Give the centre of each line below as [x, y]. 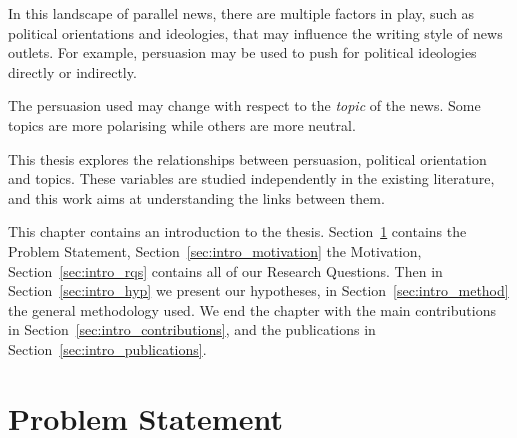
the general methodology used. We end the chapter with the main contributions [252, 309]
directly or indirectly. [72, 71]
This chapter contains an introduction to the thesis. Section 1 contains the [237, 231]
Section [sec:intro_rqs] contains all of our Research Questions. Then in [225, 270]
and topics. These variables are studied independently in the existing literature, [251, 178]
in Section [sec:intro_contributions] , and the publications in [192, 329]
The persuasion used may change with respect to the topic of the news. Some [244, 105]
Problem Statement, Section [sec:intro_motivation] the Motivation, [215, 250]
